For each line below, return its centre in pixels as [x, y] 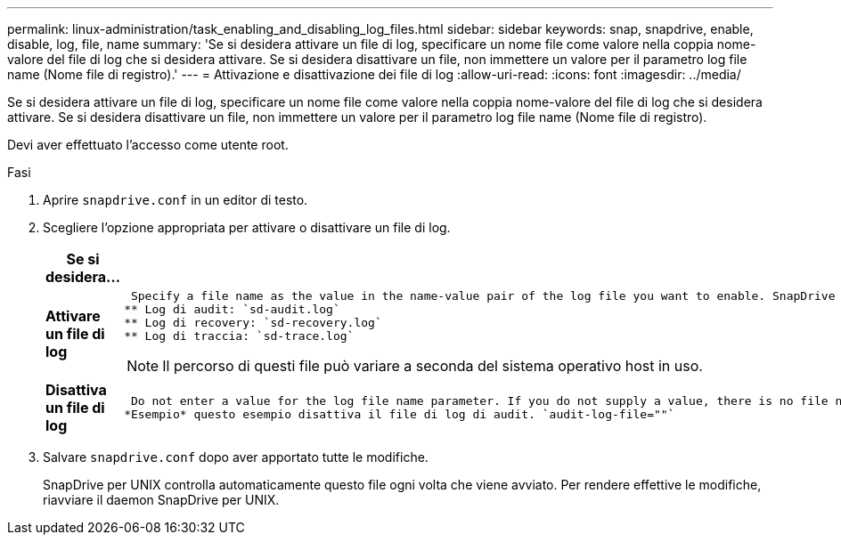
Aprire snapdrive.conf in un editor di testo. [176, 200]
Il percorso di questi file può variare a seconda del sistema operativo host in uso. [433, 366]
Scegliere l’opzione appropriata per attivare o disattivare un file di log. [247, 227]
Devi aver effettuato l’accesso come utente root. [148, 145]
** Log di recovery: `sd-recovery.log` [253, 323]
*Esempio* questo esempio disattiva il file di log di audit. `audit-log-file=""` [400, 414]
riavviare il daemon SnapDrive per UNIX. [161, 500]
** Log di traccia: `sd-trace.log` [239, 336]
